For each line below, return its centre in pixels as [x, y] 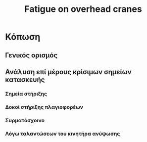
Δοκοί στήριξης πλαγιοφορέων [44, 107]
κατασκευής [25, 79]
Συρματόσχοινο [25, 120]
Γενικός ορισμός [31, 55]
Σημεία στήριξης [26, 94]
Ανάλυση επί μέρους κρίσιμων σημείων [69, 72]
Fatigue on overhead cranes [83, 9]
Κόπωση [23, 37]
